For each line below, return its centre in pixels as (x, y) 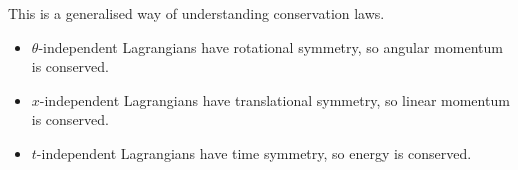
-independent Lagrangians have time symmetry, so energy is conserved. (254, 152)
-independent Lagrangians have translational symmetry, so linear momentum (274, 99)
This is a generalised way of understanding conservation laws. (196, 13)
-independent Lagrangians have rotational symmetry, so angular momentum (270, 46)
